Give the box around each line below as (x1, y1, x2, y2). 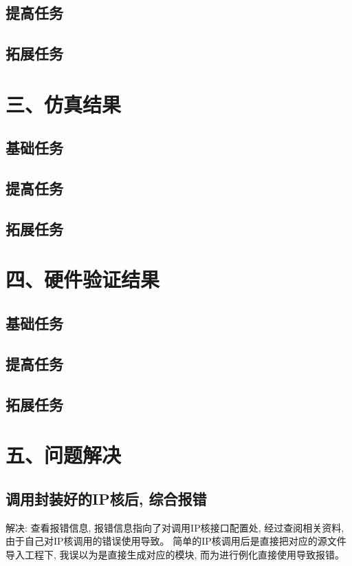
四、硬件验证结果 (5, 265, 160, 293)
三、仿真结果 (5, 90, 122, 118)
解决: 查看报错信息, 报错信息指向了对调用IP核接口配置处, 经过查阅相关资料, (5, 520, 344, 534)
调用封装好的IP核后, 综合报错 (5, 488, 207, 509)
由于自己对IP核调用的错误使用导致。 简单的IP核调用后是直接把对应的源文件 (5, 534, 346, 548)
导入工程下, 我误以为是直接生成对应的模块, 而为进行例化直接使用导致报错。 (5, 547, 345, 561)
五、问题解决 (5, 441, 122, 469)
